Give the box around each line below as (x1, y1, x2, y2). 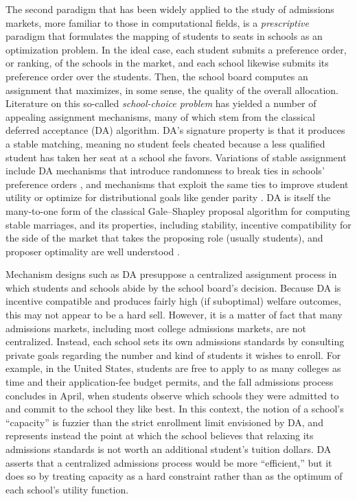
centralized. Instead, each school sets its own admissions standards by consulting (5, 334, 345, 349)
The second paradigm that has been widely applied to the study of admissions (5, 2, 334, 16)
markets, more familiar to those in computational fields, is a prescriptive (5, 15, 309, 30)
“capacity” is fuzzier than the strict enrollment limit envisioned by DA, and (5, 415, 323, 429)
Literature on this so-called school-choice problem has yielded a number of (5, 96, 316, 110)
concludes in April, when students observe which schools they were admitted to (5, 388, 339, 402)
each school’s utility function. (5, 482, 129, 496)
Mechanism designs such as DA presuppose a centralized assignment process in (5, 267, 337, 281)
